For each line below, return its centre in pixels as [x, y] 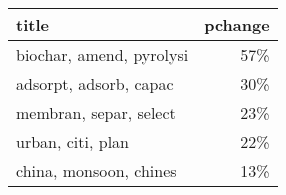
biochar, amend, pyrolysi [102, 54]
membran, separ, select [96, 112]
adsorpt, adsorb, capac [95, 83]
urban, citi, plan [72, 141]
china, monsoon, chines [96, 170]
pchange [237, 24]
